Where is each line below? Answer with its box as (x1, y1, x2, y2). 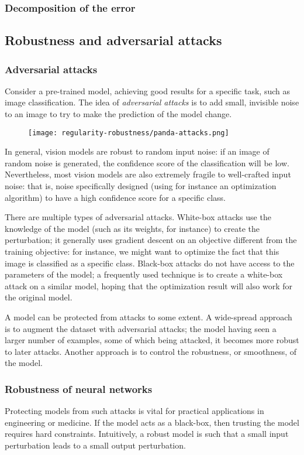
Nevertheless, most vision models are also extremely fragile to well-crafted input (5, 168, 291, 180)
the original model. (5, 291, 72, 303)
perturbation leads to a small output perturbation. (5, 439, 186, 451)
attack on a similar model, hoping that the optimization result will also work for (5, 279, 292, 292)
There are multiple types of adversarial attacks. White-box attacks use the (5, 211, 271, 223)
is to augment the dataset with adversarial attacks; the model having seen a (5, 322, 277, 334)
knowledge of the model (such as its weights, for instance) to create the (5, 222, 260, 234)
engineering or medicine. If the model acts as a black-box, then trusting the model (5, 416, 299, 428)
